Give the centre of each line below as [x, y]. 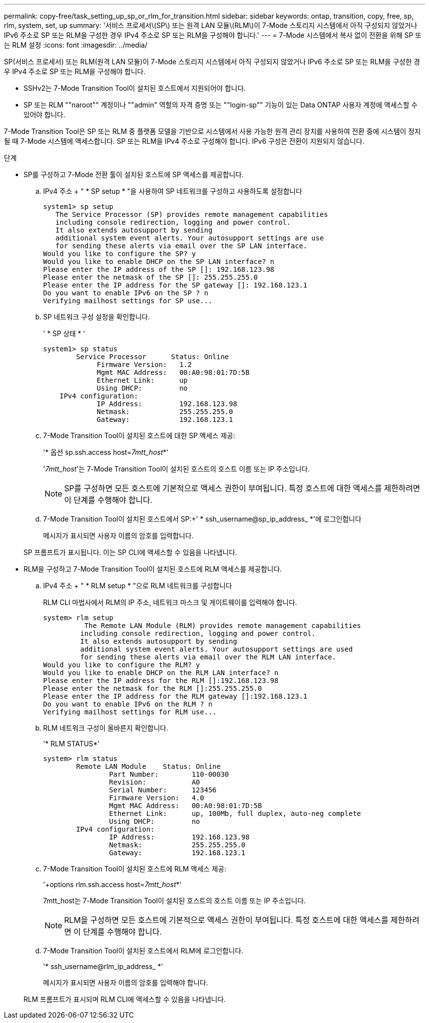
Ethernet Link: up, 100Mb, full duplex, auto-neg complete [235, 813]
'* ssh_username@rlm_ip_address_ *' [103, 966]
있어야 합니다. [45, 115]
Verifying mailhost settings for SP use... [128, 301]
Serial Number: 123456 [163, 790]
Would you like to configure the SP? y [119, 254]
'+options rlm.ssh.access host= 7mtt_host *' [112, 884]
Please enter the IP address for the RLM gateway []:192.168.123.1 [175, 696]
